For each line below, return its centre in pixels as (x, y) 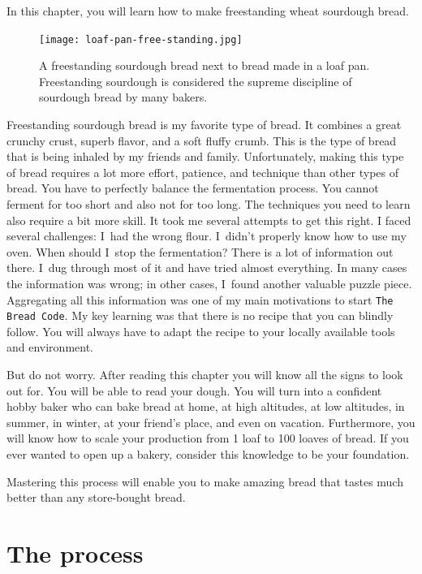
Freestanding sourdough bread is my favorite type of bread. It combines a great (204, 125)
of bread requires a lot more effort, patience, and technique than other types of (202, 172)
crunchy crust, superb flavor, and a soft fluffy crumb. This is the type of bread (202, 140)
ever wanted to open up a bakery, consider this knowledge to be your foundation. (208, 454)
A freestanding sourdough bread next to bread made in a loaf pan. (205, 65)
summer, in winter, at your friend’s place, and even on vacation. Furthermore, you (211, 422)
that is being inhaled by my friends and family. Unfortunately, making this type (205, 156)
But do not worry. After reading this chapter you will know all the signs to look (205, 375)
